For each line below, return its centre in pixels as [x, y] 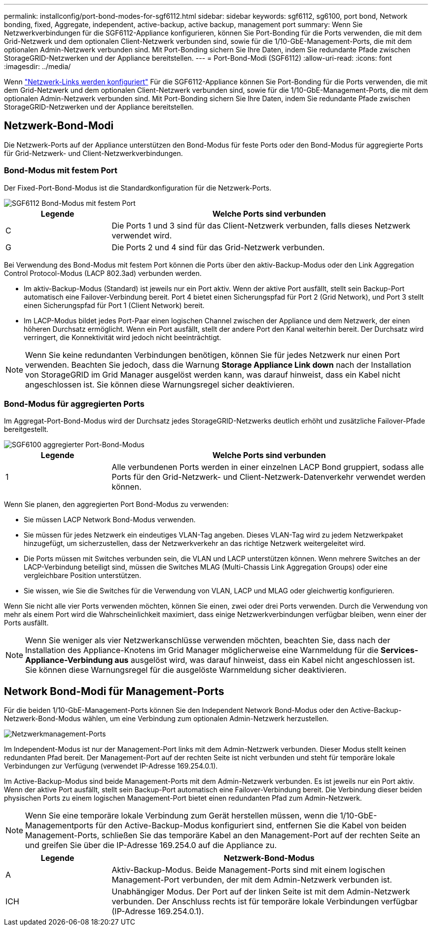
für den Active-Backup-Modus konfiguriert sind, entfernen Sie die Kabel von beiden [251, 826]
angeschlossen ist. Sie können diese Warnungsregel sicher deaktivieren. [160, 384]
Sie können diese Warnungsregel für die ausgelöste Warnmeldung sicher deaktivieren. [186, 670]
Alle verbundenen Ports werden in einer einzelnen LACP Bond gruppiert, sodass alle [268, 467]
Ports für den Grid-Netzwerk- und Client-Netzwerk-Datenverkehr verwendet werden [269, 477]
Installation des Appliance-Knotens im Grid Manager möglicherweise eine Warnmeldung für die [202, 650]
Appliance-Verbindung [69, 660]
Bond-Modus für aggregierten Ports [74, 404]
